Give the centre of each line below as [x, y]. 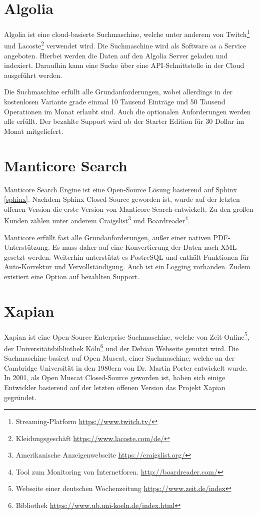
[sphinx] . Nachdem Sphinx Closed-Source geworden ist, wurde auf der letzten [122, 199]
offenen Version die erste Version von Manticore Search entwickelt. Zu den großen [129, 209]
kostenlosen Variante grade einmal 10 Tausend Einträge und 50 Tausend [115, 101]
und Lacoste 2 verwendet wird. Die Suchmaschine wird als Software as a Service [125, 45]
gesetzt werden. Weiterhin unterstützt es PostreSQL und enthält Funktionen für [127, 257]
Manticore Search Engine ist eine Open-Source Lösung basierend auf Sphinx [120, 189]
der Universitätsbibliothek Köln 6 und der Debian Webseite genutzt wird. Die [121, 347]
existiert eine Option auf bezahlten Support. [72, 276]
